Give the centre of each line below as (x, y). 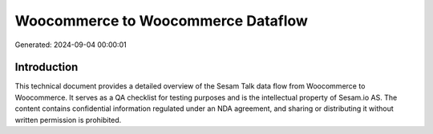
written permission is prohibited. (68, 120)
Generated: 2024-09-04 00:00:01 (71, 45)
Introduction (47, 67)
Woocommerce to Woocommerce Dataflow (162, 21)
